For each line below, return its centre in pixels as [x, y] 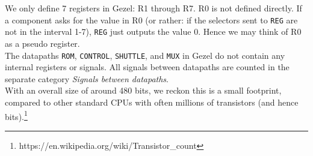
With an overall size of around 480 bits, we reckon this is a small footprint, [143, 90]
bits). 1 [16, 115]
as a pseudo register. [42, 43]
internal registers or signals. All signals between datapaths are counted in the [147, 67]
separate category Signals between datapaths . [87, 78]
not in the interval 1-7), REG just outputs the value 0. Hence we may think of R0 [153, 31]
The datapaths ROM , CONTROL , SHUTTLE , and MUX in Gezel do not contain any [145, 55]
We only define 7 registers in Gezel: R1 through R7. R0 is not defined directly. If [153, 8]
